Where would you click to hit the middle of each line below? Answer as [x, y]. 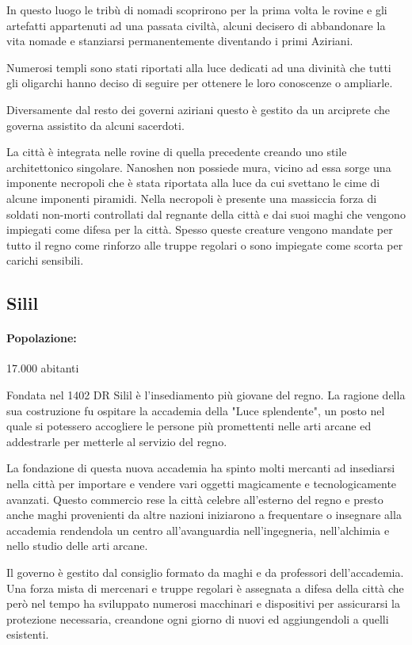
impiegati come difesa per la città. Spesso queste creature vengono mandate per [200, 229]
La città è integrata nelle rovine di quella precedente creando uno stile [177, 152]
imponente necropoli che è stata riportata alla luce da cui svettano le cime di [193, 183]
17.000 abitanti [43, 368]
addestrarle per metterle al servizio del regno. [117, 441]
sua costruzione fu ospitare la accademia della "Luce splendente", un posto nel [196, 410]
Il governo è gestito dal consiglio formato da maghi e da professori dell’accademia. [205, 572]
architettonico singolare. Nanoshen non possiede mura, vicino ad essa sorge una [199, 167]
